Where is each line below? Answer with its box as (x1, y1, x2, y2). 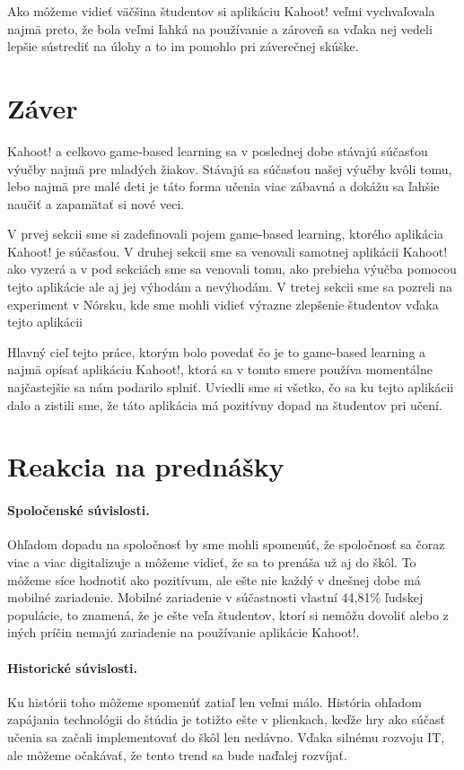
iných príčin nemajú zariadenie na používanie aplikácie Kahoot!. (7, 623, 360, 642)
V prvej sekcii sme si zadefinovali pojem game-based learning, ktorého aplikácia (7, 224, 444, 243)
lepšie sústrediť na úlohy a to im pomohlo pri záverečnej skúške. (7, 37, 359, 56)
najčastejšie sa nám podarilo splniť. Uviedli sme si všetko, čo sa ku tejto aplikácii (7, 378, 454, 397)
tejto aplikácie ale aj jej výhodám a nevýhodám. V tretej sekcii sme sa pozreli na (7, 277, 453, 296)
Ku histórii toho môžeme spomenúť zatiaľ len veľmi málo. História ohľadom (7, 692, 422, 711)
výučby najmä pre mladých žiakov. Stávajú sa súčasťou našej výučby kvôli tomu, (7, 159, 452, 178)
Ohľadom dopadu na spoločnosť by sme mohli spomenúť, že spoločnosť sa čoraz (7, 535, 445, 554)
